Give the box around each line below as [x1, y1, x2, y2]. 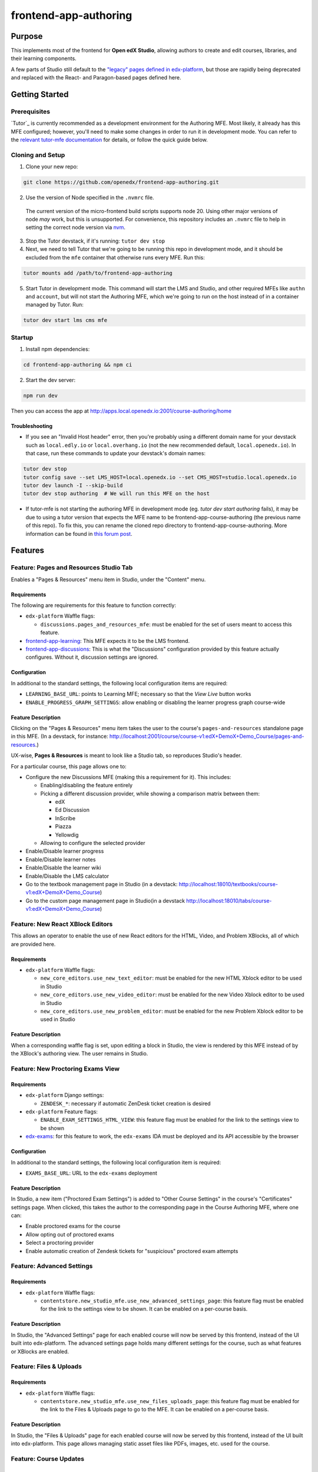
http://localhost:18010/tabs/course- [186, 897, 272, 904]
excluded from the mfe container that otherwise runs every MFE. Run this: [25, 254, 206, 261]
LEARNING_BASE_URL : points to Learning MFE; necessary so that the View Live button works [25, 691, 251, 698]
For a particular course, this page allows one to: [11, 762, 127, 770]
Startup [11, 333, 34, 342]
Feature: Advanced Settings [11, 1262, 93, 1270]
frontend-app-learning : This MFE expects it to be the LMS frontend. [25, 637, 190, 644]
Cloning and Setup [11, 151, 65, 159]
